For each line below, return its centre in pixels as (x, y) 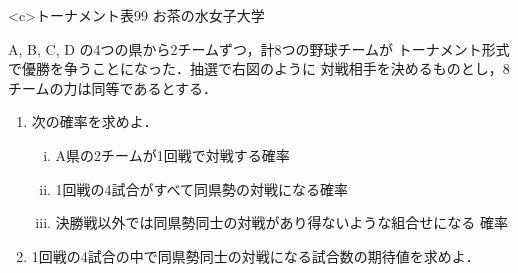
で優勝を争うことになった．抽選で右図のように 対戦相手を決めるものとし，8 (259, 68)
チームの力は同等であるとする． (113, 87)
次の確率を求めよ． (94, 121)
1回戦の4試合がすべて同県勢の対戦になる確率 (202, 188)
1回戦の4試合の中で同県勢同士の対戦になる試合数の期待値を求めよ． (255, 255)
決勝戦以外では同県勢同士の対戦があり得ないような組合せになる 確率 (281, 222)
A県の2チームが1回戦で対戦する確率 (172, 154)
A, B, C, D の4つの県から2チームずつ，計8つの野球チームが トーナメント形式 (259, 48)
